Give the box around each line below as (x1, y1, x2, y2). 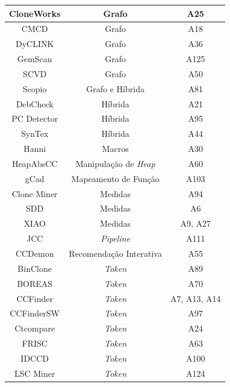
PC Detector (11, 112, 58, 125)
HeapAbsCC (11, 157, 58, 169)
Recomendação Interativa (69, 247, 162, 259)
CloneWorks (9, 7, 61, 19)
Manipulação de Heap (75, 157, 155, 169)
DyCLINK (15, 37, 54, 50)
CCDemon (15, 247, 54, 259)
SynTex (20, 127, 49, 140)
